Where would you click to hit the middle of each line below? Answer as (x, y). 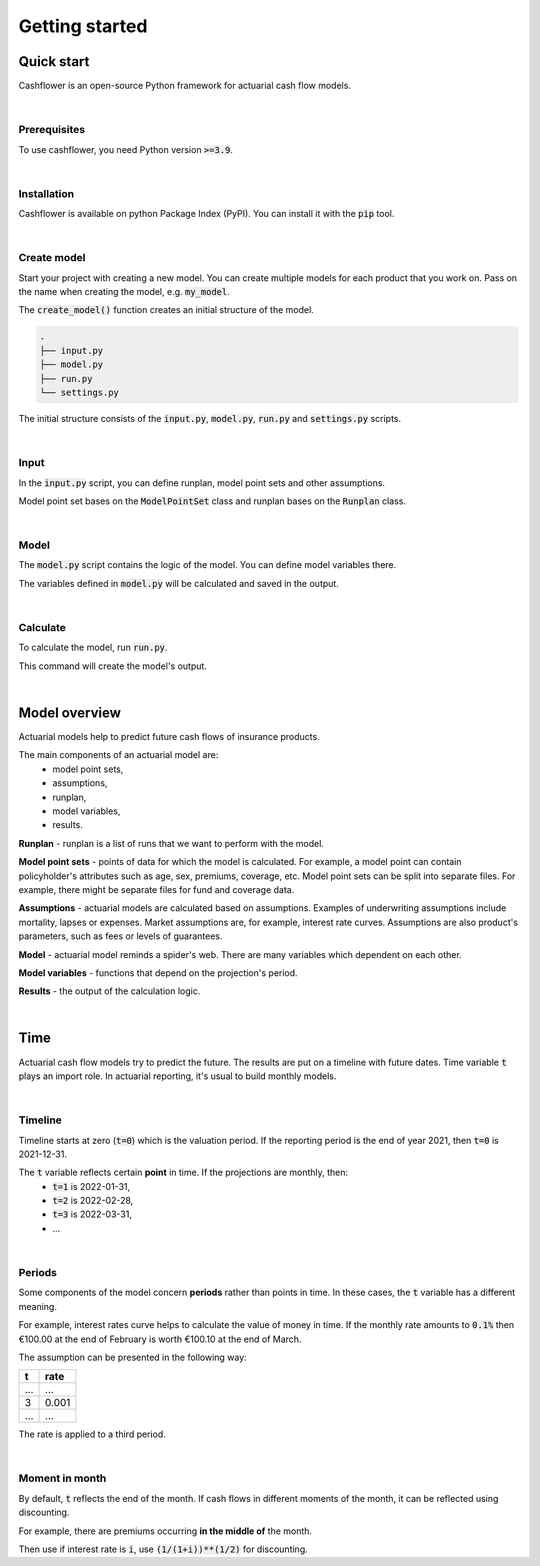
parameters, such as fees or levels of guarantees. (121, 936)
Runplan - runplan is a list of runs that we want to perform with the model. (171, 843)
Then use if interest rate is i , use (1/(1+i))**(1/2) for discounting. (163, 1549)
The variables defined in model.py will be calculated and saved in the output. (178, 583)
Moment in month (62, 1478)
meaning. (37, 1306)
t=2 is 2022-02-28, (93, 1201)
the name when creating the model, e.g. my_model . (124, 292)
